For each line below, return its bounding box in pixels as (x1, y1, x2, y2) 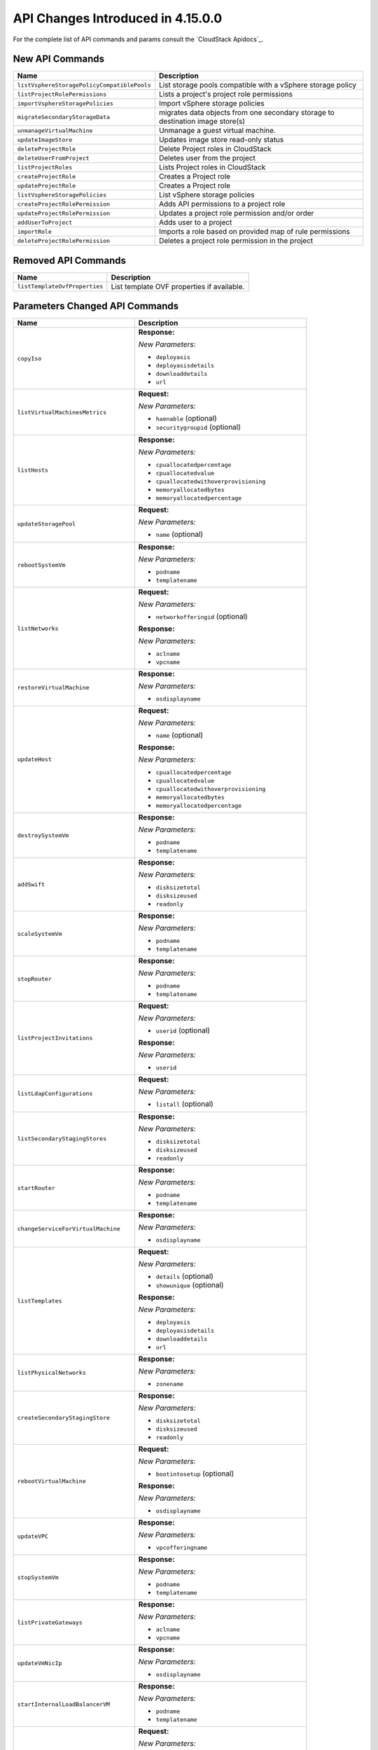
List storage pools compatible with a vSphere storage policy (158, 80, 357, 90)
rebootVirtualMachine (17, 1478, 87, 1485)
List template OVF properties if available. (111, 281, 245, 291)
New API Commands (13, 53, 105, 65)
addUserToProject (17, 218, 73, 226)
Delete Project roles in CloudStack (158, 144, 272, 154)
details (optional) (155, 1271, 213, 1281)
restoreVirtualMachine (17, 684, 90, 692)
